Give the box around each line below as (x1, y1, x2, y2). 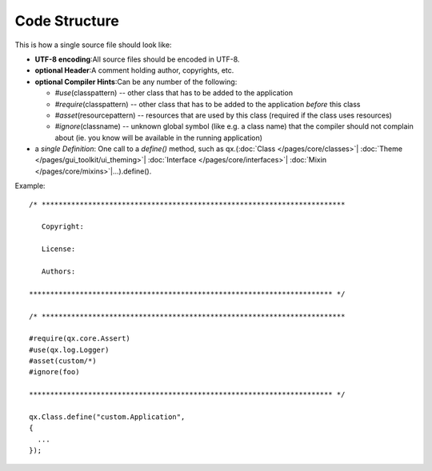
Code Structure (14, 12, 119, 30)
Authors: (41, 266, 76, 276)
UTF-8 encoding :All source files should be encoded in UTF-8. (34, 54, 240, 64)
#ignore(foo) (29, 368, 80, 377)
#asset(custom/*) (29, 357, 97, 365)
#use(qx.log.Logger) (29, 345, 110, 354)
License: (41, 245, 76, 253)
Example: (14, 181, 46, 191)
